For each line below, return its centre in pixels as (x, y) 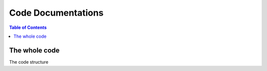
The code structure (29, 62)
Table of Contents (28, 27)
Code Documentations (56, 13)
